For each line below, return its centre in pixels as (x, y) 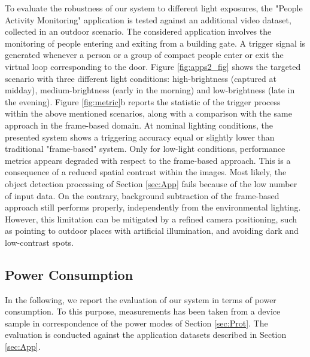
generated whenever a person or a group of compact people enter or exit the (144, 55)
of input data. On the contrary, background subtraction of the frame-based (142, 195)
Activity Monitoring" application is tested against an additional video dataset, (148, 19)
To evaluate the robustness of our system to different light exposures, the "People (154, 8)
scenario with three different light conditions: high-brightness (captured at (141, 78)
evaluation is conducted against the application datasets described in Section (146, 335)
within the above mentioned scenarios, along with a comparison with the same (148, 113)
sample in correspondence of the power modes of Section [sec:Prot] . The (136, 323)
